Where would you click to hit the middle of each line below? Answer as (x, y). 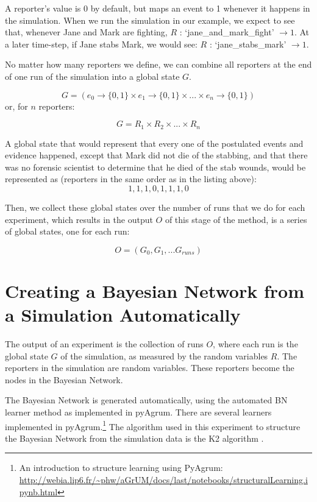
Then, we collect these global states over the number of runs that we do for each (155, 207)
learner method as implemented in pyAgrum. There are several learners (138, 412)
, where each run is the (255, 344)
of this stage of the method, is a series (236, 219)
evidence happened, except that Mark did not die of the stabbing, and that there (156, 155)
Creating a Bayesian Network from (155, 290)
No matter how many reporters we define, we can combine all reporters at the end (158, 64)
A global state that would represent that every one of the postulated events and (154, 143)
